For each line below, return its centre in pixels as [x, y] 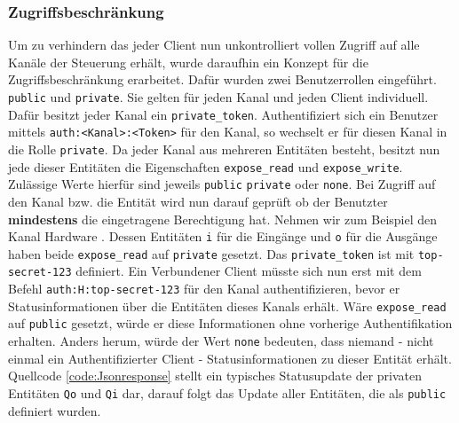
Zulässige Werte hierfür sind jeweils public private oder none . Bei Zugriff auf [222, 184]
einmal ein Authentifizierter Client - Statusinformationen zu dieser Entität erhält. [230, 358]
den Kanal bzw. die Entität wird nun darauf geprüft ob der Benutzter [198, 201]
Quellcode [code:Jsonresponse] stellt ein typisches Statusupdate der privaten [215, 376]
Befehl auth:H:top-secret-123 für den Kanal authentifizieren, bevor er [204, 289]
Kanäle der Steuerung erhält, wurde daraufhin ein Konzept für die [188, 62]
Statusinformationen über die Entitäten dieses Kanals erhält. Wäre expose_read [227, 305]
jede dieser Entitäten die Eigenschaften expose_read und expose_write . [206, 166]
